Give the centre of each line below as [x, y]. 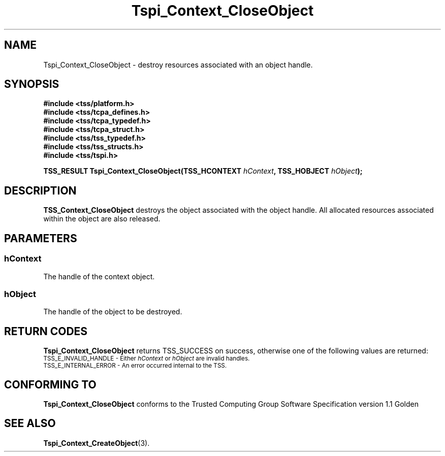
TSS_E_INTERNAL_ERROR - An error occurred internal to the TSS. [135, 366]
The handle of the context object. [99, 276]
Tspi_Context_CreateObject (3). [97, 443]
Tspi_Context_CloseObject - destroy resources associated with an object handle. [178, 64]
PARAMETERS [41, 238]
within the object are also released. [102, 219]
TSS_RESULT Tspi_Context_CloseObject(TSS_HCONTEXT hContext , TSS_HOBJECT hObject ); [203, 171]
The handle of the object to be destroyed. [113, 312]
